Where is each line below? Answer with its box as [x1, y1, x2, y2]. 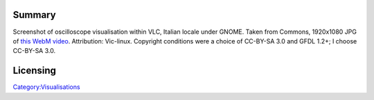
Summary [12, 9, 56, 21]
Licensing [12, 65, 57, 77]
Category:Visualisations [12, 83, 80, 91]
